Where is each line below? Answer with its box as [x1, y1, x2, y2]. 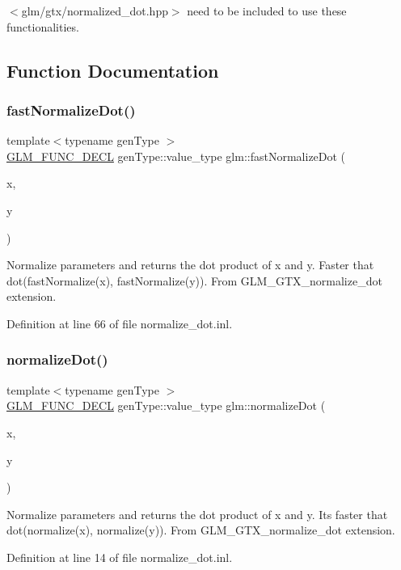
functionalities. [6, 18, 79, 35]
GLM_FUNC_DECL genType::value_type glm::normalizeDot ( [6, 397, 326, 414]
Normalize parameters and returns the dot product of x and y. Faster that [6, 256, 374, 273]
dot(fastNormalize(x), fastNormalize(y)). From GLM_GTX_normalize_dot [6, 272, 382, 289]
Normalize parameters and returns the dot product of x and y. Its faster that [6, 505, 388, 522]
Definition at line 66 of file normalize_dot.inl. [6, 315, 233, 331]
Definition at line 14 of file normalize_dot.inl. [6, 548, 233, 565]
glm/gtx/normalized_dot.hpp [21, 2, 168, 19]
